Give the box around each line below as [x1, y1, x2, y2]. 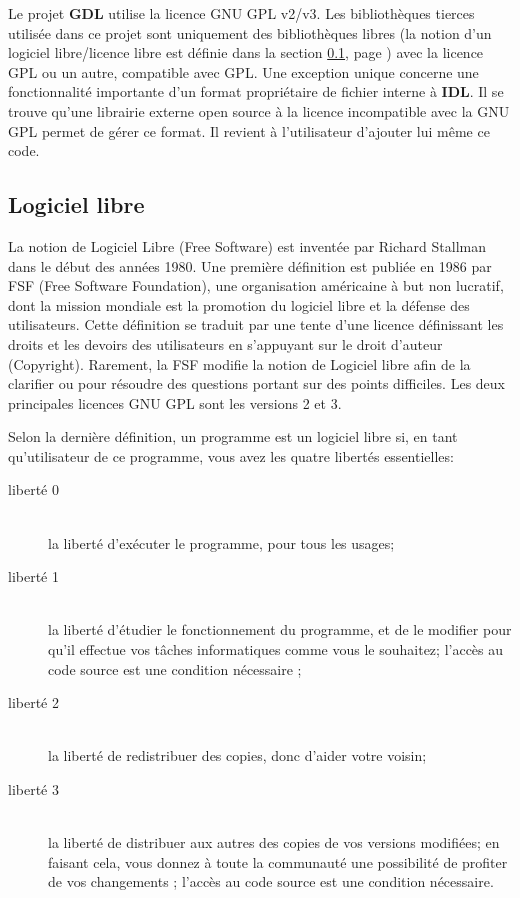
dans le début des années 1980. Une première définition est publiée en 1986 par [8, 255, 492, 276]
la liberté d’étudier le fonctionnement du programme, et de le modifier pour [48, 619, 512, 640]
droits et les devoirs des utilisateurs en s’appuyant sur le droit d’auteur [8, 333, 443, 354]
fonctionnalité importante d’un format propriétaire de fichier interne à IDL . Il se [8, 81, 504, 102]
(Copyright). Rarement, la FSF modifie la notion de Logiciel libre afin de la [8, 353, 471, 374]
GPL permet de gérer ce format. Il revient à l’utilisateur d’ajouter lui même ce [8, 120, 490, 141]
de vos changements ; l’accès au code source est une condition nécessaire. [48, 871, 494, 892]
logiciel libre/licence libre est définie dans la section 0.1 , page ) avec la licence [8, 42, 484, 63]
